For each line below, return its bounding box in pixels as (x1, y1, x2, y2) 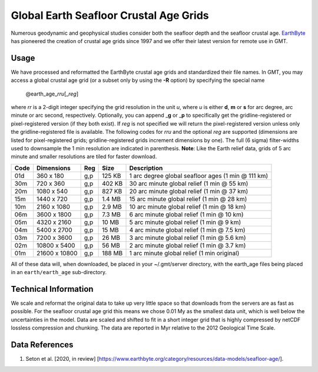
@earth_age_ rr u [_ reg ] (25, 90, 79, 97)
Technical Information (11, 284, 94, 294)
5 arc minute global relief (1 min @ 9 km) (129, 218, 241, 226)
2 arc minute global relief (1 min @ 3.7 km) (129, 241, 246, 249)
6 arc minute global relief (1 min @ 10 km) (129, 210, 244, 218)
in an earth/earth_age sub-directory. (11, 269, 107, 276)
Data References (11, 340, 74, 350)
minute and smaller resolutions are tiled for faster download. (11, 153, 157, 160)
